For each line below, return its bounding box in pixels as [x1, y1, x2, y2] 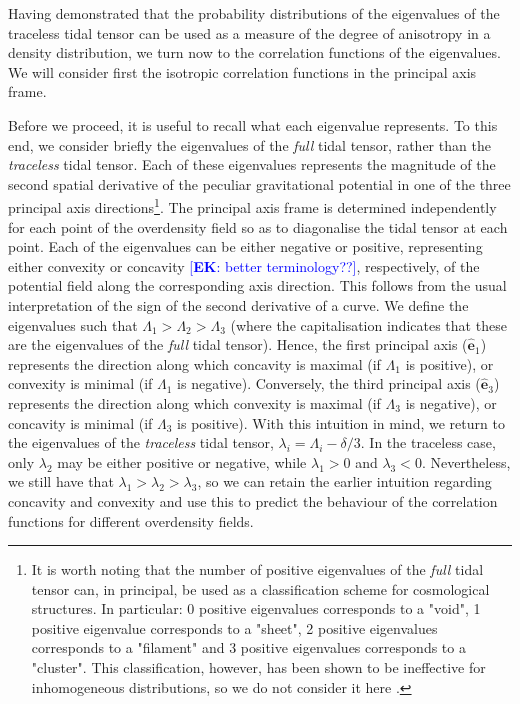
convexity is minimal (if [8, 373, 153, 394]
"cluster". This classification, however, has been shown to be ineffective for [31, 657, 486, 678]
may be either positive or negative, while [57, 451, 307, 472]
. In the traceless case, [360, 432, 496, 453]
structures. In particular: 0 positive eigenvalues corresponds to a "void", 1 [31, 598, 481, 619]
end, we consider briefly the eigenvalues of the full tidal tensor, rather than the [8, 134, 491, 155]
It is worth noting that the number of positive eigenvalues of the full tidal [31, 559, 484, 580]
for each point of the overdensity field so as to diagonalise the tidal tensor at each [8, 216, 508, 237]
